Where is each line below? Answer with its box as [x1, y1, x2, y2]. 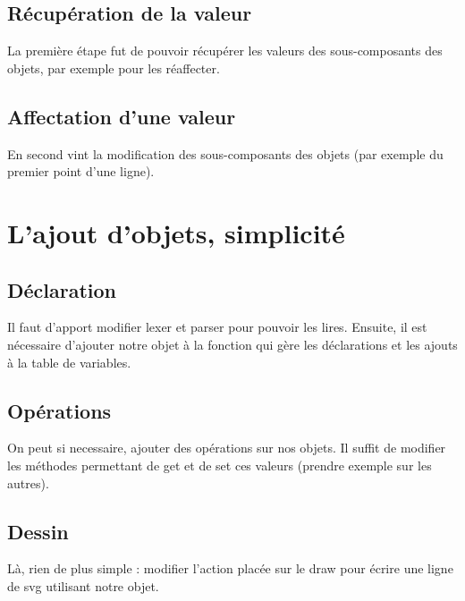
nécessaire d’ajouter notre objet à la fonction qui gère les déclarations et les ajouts [7, 334, 458, 353]
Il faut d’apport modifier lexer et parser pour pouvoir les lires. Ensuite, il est [7, 317, 427, 336]
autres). [7, 473, 49, 492]
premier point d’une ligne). [7, 162, 155, 181]
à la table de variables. [7, 352, 131, 371]
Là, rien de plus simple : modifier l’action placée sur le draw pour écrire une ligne [7, 559, 453, 578]
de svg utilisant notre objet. [7, 576, 159, 595]
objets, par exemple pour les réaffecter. [7, 58, 220, 77]
